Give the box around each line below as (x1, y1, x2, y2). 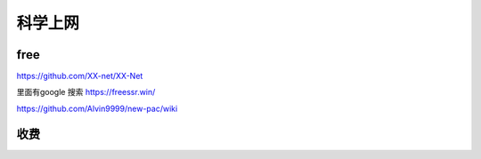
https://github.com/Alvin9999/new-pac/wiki (16, 103, 178, 114)
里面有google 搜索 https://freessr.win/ (16, 87, 156, 98)
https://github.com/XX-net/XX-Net (16, 71, 143, 82)
